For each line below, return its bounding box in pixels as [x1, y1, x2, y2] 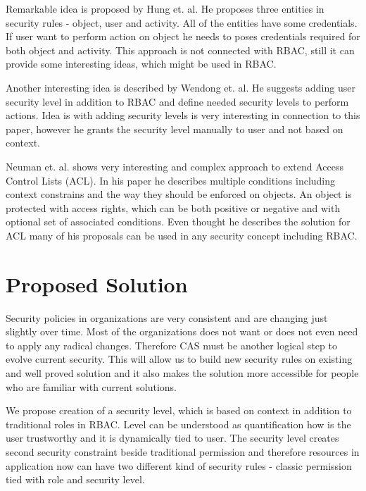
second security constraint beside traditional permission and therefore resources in [6, 444, 360, 459]
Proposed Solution [6, 269, 188, 298]
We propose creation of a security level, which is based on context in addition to [6, 403, 352, 418]
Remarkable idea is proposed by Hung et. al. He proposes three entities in [6, 1, 324, 15]
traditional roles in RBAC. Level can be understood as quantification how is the [6, 416, 351, 431]
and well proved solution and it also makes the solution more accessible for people [6, 366, 359, 380]
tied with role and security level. [6, 472, 145, 487]
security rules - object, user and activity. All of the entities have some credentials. [6, 15, 358, 30]
